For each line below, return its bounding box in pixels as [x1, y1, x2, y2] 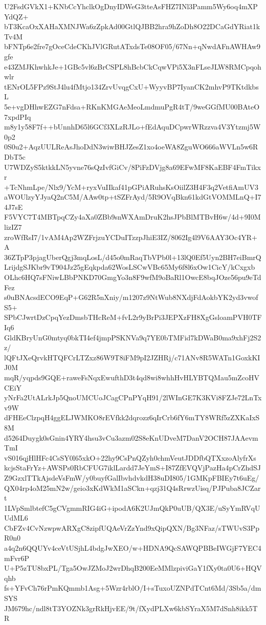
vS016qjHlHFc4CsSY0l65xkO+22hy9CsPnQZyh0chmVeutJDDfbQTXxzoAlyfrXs [4, 452, 256, 463]
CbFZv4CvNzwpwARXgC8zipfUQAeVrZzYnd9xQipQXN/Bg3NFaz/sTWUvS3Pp [4, 522, 259, 533]
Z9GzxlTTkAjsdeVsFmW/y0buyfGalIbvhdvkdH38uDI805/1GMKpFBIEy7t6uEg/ [4, 472, 259, 483]
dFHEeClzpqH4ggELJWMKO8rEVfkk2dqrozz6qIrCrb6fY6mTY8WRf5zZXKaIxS [4, 412, 260, 423]
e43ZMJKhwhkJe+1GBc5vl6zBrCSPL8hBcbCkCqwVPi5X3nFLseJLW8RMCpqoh [4, 61, 261, 72]
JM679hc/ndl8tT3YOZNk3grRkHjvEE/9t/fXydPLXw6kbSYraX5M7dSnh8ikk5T [4, 602, 258, 613]
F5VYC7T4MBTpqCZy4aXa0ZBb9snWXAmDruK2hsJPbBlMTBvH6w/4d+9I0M [4, 211, 261, 222]
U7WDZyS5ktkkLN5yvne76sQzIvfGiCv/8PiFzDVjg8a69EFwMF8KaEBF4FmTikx [4, 161, 261, 172]
